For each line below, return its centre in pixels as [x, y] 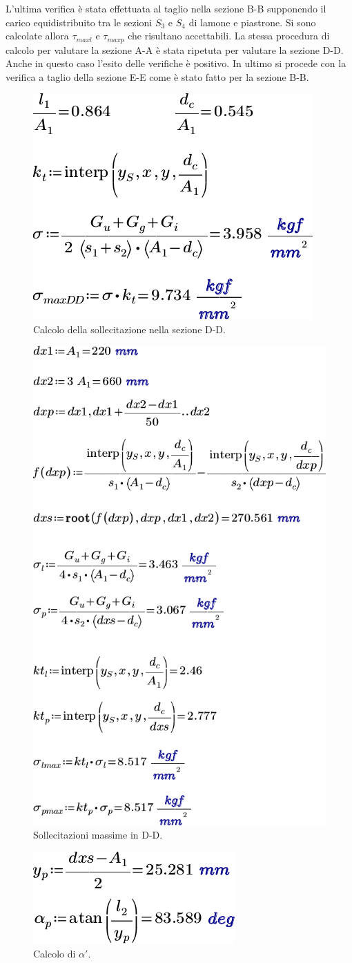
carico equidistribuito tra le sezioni [79, 22]
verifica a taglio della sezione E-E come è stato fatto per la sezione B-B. [157, 76]
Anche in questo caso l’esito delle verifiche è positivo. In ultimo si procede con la [176, 63]
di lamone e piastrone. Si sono [252, 22]
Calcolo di [55, 953]
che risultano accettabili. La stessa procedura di [229, 36]
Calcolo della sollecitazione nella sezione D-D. [129, 329]
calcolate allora [37, 36]
